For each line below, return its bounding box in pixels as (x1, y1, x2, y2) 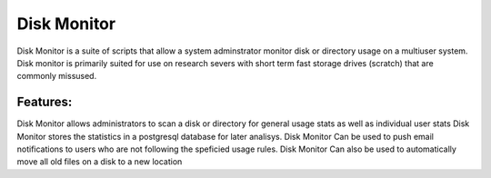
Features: (16, 94, 73, 110)
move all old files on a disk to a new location (16, 156, 183, 167)
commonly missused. (16, 71, 97, 82)
